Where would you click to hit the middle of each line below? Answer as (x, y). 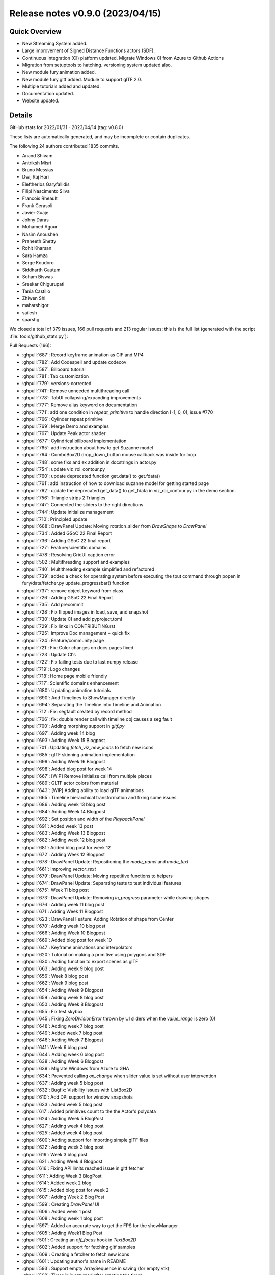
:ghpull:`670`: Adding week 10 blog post (64, 926)
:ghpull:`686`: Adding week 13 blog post (64, 805)
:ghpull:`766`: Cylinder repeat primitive (62, 419)
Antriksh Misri (37, 163)
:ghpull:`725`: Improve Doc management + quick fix (76, 633)
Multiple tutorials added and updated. (62, 86)
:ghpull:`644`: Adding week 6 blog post (63, 1054)
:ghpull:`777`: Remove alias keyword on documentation (80, 405)
